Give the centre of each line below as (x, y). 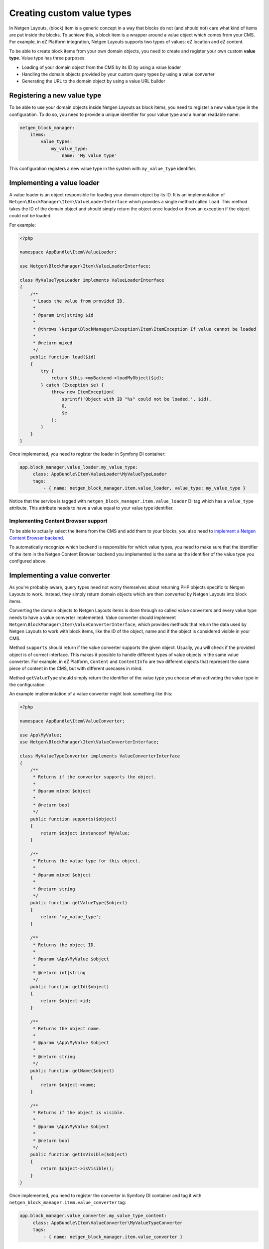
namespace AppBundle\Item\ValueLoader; (68, 252)
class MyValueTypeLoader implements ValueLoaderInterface (92, 280)
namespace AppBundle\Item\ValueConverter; (72, 721)
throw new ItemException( (83, 392)
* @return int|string (59, 973)
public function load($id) (63, 357)
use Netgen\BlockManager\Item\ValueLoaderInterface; (85, 266)
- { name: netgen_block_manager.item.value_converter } (113, 1237)
